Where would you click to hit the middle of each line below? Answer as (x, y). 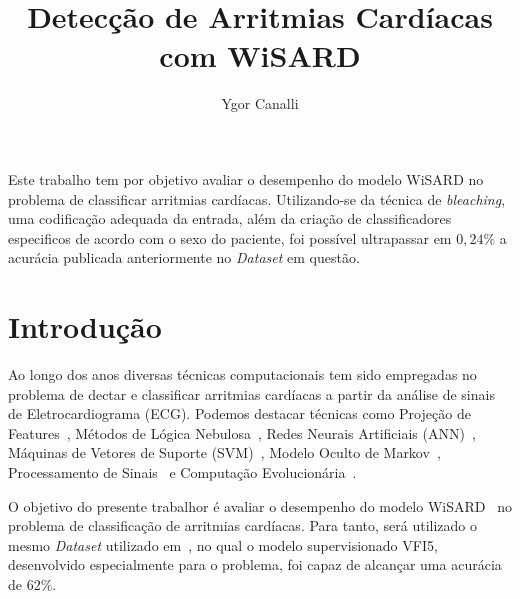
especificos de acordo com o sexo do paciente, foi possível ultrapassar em (230, 237)
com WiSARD (260, 55)
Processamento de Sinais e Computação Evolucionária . (182, 471)
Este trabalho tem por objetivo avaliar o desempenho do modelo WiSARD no (246, 178)
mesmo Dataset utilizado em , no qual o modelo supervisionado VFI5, (223, 544)
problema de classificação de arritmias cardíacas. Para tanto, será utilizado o (243, 525)
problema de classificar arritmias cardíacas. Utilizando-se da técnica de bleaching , (257, 198)
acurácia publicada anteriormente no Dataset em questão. (184, 257)
